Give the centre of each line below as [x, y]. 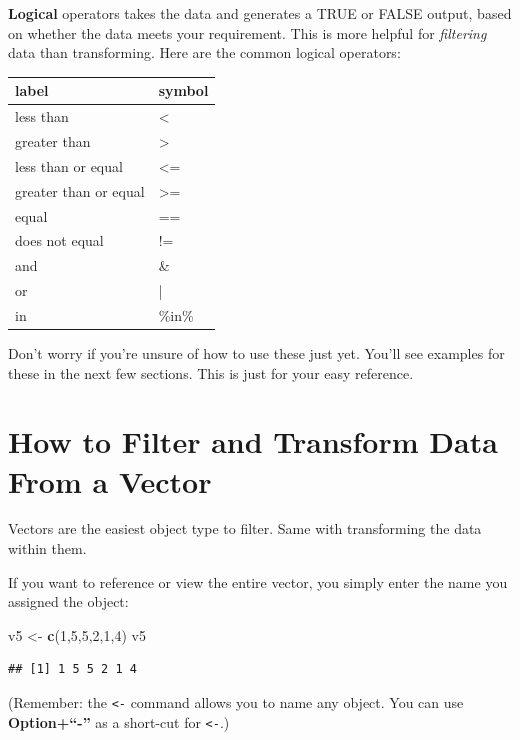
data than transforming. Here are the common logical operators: [204, 52]
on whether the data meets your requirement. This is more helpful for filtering [247, 32]
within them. [47, 548]
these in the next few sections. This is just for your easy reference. [211, 372]
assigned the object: [68, 601]
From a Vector [110, 480]
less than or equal [69, 165]
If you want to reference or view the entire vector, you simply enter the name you [258, 581]
